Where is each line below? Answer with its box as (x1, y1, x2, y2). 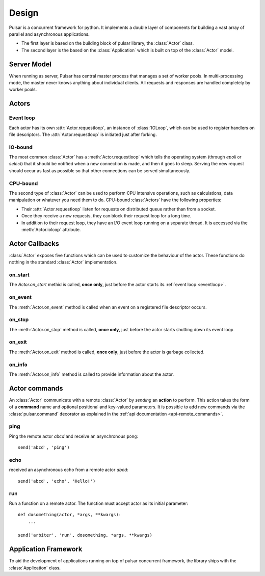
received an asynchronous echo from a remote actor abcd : (9, 467, 129, 473)
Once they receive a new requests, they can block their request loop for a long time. (21, 213, 191, 219)
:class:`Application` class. (9, 565, 61, 571)
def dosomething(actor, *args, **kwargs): (18, 512, 122, 518)
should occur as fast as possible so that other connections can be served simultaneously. (9, 167, 190, 174)
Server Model (9, 60, 52, 68)
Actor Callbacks (9, 239, 59, 248)
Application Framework (9, 545, 82, 553)
